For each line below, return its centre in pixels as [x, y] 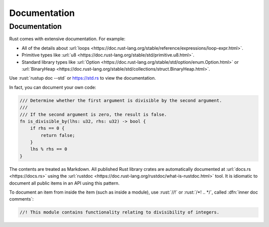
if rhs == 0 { [47, 128]
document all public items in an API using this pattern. [64, 183]
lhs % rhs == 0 [49, 149]
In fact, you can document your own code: [53, 87]
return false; [58, 135]
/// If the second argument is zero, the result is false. [93, 114]
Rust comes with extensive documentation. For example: [67, 39]
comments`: [21, 199]
